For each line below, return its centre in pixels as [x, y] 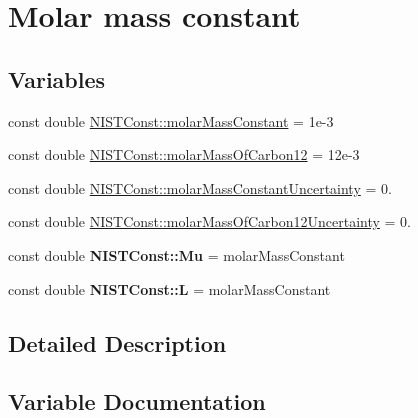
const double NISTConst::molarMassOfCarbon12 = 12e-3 [184, 154]
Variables [57, 78]
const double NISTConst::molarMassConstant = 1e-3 [171, 120]
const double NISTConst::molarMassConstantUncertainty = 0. [200, 187]
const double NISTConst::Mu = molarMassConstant [176, 254]
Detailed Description [117, 342]
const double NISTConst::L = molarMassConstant [169, 288]
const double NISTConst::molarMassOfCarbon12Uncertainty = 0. [209, 221]
